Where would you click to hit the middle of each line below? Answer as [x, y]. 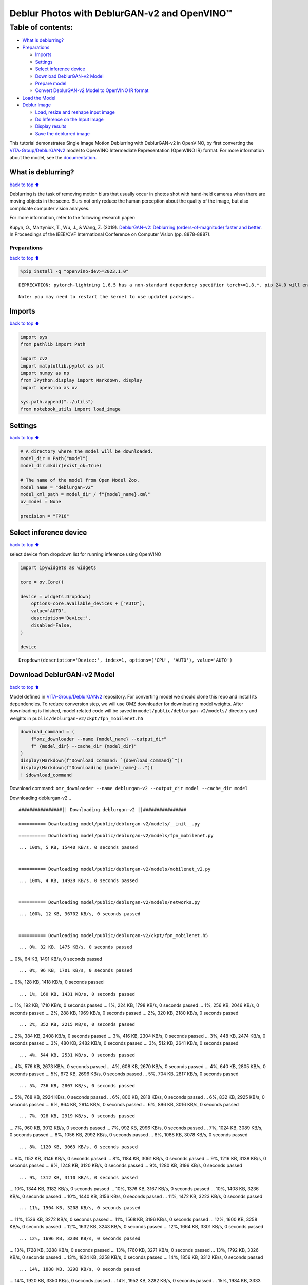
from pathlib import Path [53, 344]
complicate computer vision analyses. [50, 208]
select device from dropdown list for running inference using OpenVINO [85, 554]
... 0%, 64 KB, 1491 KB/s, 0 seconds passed [56, 959]
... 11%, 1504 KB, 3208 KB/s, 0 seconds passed [80, 1208]
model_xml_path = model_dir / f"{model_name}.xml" [85, 494]
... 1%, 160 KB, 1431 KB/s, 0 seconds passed [77, 994]
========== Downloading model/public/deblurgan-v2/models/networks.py [109, 902]
